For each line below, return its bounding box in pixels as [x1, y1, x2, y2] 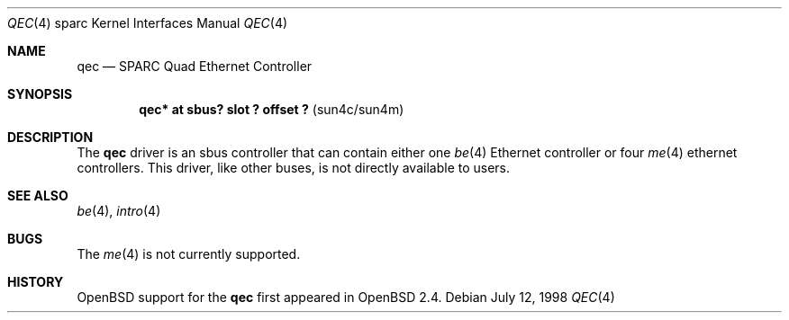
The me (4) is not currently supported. [77, 246, 301, 262]
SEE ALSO [7, 188, 68, 203]
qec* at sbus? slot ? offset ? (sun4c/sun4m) [139, 102, 404, 117]
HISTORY [7, 274, 64, 289]
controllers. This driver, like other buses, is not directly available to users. [77, 160, 511, 175]
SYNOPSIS [7, 86, 73, 102]
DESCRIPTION [7, 129, 94, 145]
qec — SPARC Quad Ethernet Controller [77, 58, 313, 74]
